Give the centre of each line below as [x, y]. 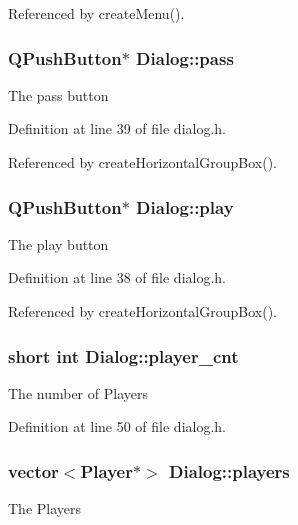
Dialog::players [229, 470]
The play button [58, 243]
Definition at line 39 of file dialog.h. [117, 128]
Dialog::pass [185, 57]
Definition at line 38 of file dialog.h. [117, 277]
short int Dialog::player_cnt [123, 355]
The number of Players [78, 392]
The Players [45, 508]
